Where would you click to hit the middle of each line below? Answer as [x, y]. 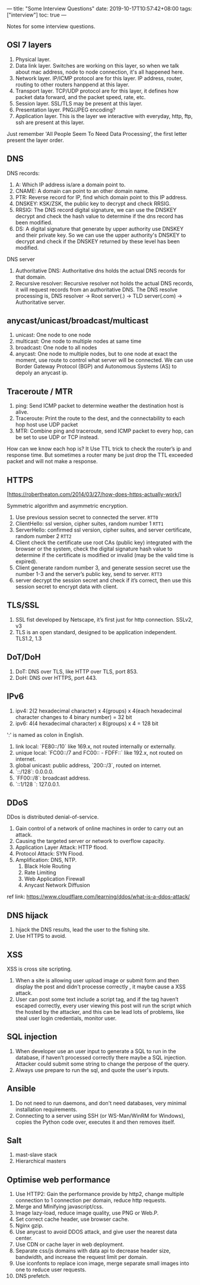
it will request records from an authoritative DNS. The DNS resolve [96, 290]
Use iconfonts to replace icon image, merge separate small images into [102, 1264]
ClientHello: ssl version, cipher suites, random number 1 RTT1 [89, 524]
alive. [22, 412]
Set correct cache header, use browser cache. [72, 1219]
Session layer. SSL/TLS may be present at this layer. [79, 103]
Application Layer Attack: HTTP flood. [61, 847]
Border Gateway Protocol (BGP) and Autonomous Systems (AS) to [96, 367]
